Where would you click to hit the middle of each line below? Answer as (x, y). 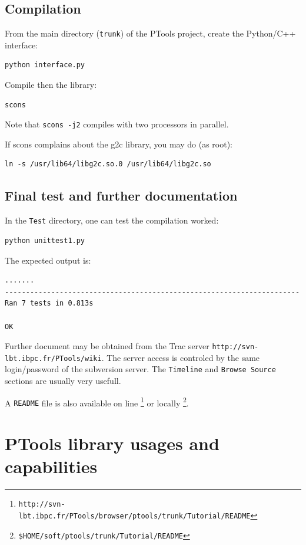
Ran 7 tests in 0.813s (49, 303)
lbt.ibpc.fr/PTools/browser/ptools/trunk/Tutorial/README (134, 516)
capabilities (51, 466)
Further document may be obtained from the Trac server (107, 346)
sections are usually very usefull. (63, 381)
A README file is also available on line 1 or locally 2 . (97, 402)
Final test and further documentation (121, 196)
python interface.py (45, 65)
